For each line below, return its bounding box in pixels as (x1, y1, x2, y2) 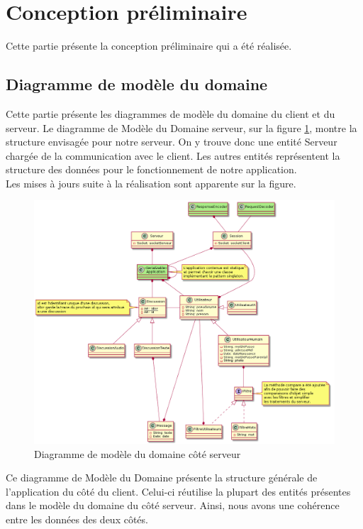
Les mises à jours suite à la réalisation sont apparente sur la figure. (6, 175, 296, 190)
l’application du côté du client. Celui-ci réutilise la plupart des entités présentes (6, 484, 351, 498)
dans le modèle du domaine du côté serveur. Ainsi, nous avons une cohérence (6, 498, 340, 513)
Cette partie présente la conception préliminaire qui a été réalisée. (6, 38, 292, 53)
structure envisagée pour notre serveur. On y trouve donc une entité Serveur (6, 134, 337, 149)
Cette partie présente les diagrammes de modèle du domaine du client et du (6, 106, 335, 121)
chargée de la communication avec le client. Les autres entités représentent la (6, 148, 340, 163)
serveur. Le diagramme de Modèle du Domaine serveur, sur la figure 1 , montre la (6, 120, 357, 135)
